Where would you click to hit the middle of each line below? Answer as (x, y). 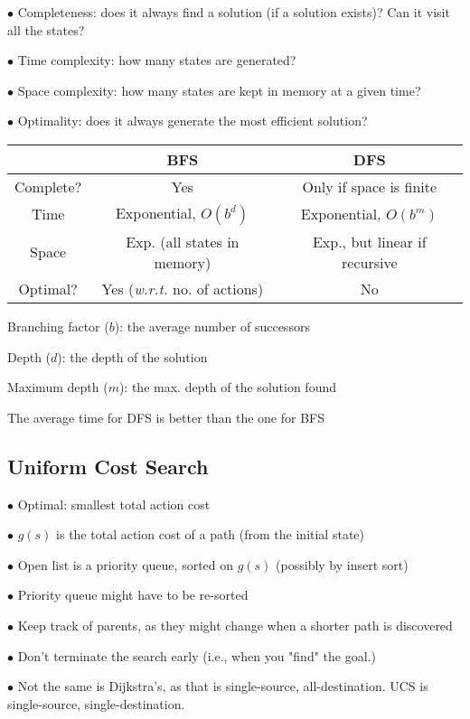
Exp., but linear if (369, 241)
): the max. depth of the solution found (227, 387)
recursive (370, 262)
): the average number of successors (212, 326)
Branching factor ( (58, 326)
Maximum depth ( (58, 387)
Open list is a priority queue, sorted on (126, 564)
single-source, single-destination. (96, 703)
